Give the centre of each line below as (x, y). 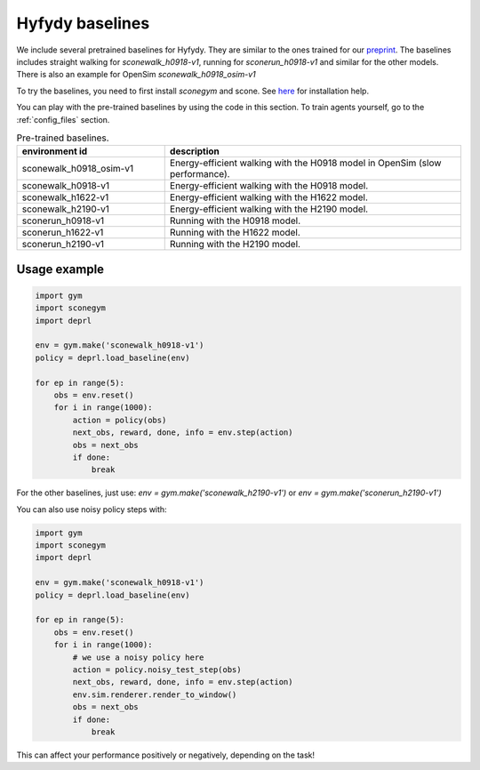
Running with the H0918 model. (235, 221)
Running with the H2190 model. (235, 245)
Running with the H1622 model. (235, 233)
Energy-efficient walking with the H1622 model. (269, 197)
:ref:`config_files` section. (63, 119)
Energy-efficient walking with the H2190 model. (269, 209)
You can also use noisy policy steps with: (92, 509)
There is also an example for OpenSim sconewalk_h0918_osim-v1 (136, 75)
